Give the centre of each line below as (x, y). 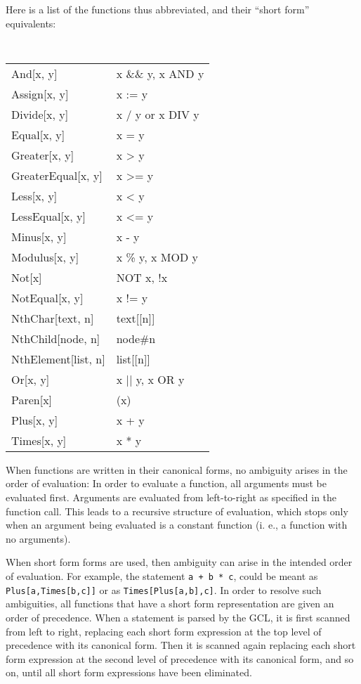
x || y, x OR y (150, 379)
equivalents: (31, 23)
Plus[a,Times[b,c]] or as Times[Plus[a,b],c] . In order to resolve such (164, 589)
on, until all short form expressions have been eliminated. (129, 672)
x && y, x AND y (160, 73)
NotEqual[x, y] (47, 297)
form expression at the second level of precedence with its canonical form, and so (180, 658)
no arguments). (38, 538)
